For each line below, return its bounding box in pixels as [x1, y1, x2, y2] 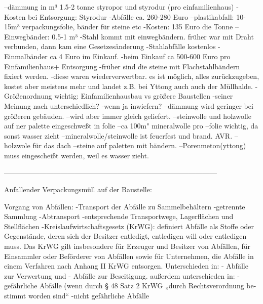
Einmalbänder [4, 51, 48, 61]
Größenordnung [4, 91, 52, 101]
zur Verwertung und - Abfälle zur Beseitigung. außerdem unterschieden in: [4, 270, 235, 281]
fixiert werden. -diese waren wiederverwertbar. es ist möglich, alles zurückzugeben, [4, 71, 259, 81]
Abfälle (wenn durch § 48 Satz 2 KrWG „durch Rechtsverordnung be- [40, 280, 256, 291]
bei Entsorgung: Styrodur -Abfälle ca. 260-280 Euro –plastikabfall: [28, 11, 234, 22]
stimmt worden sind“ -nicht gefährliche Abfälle [4, 290, 149, 301]
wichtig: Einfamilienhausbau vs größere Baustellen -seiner [54, 91, 233, 101]
